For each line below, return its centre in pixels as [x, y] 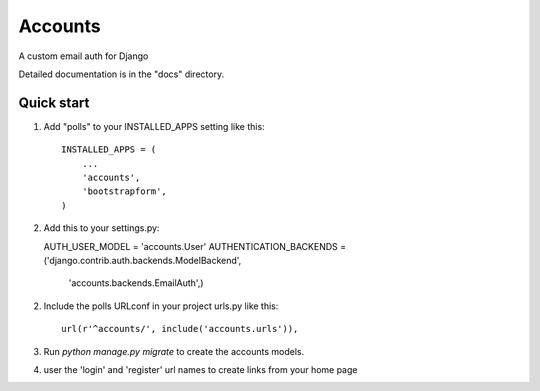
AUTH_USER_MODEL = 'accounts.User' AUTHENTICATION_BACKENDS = [195, 246]
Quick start [54, 102]
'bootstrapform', [124, 191]
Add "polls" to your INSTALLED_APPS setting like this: [154, 126]
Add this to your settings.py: [101, 228]
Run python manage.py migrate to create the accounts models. [174, 351]
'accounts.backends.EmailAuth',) [136, 283]
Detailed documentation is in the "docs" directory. [121, 74]
